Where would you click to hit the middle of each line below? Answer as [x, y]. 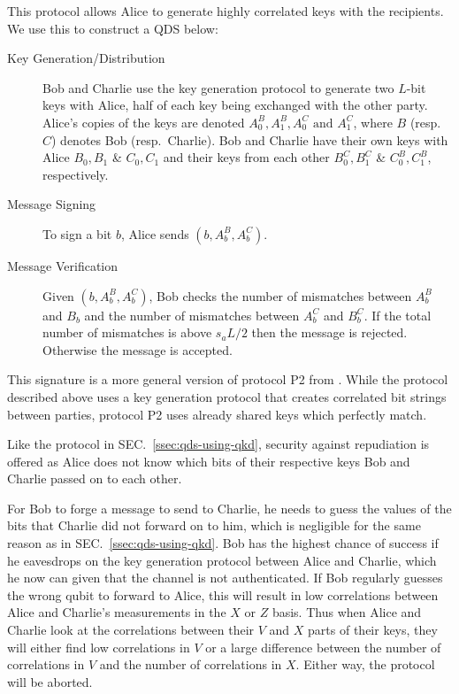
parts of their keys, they [373, 630]
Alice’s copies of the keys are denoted [144, 122]
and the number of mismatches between [192, 315]
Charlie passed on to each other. [95, 478]
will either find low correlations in [99, 647]
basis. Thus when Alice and [347, 612]
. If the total [398, 315]
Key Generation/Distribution [86, 58]
